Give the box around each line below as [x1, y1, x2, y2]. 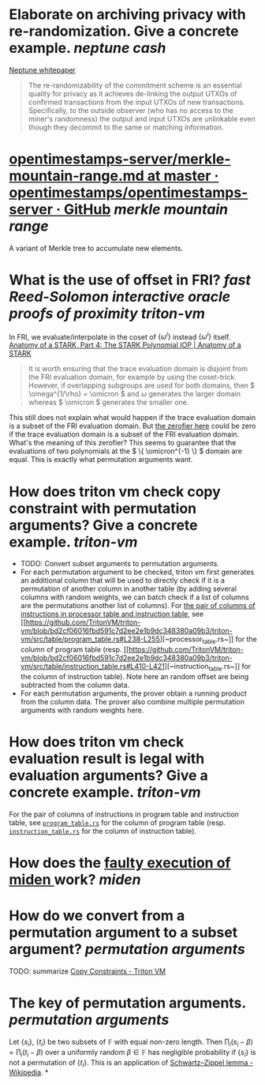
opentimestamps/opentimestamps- [9, 184, 248, 202]
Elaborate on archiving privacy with [9, 6, 247, 24]
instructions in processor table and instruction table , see [20, 610, 204, 619]
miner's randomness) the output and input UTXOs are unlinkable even [28, 114, 256, 123]
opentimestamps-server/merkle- [9, 150, 231, 168]
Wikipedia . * [9, 1068, 49, 1077]
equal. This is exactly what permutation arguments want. [9, 455, 193, 464]
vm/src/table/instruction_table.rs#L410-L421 [20, 662, 165, 671]
